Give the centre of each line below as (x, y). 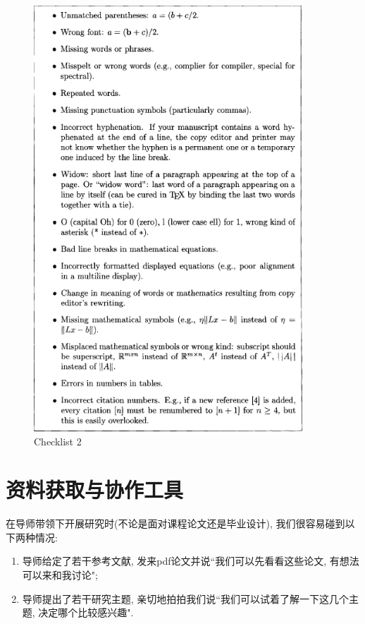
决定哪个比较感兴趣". (86, 612)
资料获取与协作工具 (95, 490)
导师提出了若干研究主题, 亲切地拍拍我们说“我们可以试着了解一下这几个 (185, 598)
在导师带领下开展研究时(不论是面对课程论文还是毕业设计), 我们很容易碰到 (175, 523)
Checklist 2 (58, 441)
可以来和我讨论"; (60, 575)
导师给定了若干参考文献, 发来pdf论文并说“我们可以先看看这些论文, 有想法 (191, 561)
